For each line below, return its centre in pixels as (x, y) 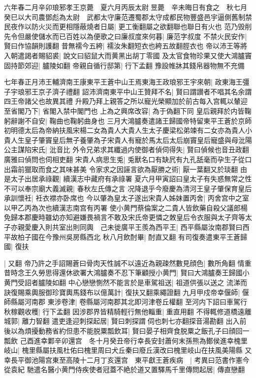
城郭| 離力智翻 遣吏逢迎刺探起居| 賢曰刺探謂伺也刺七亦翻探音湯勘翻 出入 (122, 321)
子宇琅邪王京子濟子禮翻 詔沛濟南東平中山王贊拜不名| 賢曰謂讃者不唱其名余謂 (128, 91)
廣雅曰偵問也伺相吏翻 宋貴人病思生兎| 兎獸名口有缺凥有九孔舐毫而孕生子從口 (128, 159)
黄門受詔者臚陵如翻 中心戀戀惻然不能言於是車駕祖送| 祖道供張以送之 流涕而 (126, 282)
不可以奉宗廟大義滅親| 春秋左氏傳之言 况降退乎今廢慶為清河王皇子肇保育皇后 (128, 188)
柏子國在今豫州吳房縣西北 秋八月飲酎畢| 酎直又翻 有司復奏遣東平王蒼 (129, 236)
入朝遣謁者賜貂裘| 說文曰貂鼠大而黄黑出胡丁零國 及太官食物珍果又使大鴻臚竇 (128, 55)
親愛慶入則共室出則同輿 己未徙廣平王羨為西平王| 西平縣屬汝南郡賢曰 (130, 227)
